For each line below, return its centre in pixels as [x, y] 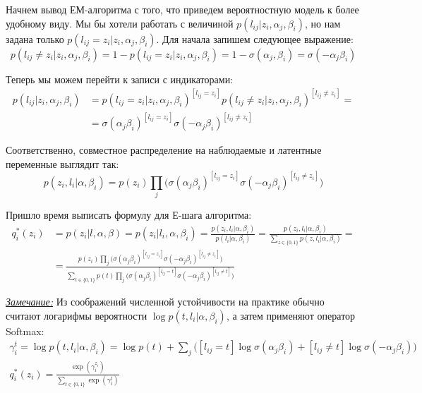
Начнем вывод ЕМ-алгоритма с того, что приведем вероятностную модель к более [182, 9]
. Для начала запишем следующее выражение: [255, 38]
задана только [35, 38]
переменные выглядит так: [62, 163]
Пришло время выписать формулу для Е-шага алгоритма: [129, 215]
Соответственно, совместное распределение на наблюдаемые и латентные [164, 150]
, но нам [322, 23]
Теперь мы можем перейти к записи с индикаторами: [120, 79]
